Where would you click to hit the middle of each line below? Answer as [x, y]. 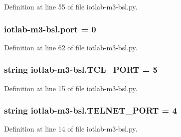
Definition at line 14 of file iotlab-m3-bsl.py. [71, 129]
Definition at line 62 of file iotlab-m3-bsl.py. [71, 47]
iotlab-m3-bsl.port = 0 [50, 29]
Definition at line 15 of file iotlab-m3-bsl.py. [71, 88]
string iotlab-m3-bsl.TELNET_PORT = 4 [90, 110]
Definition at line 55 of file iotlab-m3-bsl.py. [71, 6]
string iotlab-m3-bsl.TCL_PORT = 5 [81, 69]
